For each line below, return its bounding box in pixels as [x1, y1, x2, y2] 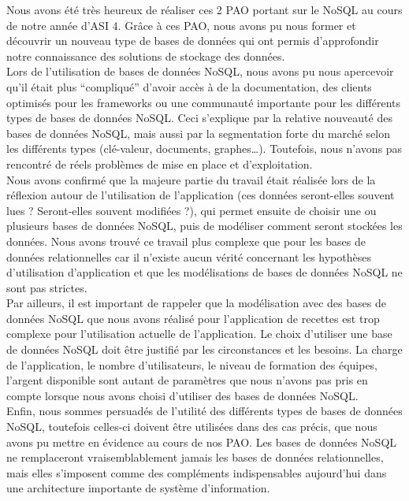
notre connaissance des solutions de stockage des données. [6, 47, 285, 64]
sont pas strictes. [6, 279, 87, 295]
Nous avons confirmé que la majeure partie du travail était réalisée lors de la [6, 171, 376, 187]
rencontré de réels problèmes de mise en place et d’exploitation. [6, 155, 313, 172]
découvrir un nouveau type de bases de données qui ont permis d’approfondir [6, 32, 379, 49]
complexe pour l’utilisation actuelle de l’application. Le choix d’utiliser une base [6, 325, 392, 342]
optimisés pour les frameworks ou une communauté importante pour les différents [6, 94, 401, 110]
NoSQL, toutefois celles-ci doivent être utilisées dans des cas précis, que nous [6, 418, 377, 435]
